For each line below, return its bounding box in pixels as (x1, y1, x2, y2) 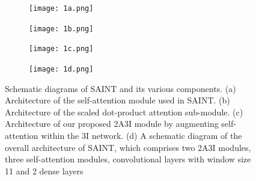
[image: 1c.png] (29, 44, 94, 54)
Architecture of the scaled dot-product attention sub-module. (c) (5, 105, 243, 118)
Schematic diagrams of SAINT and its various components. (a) (5, 82, 236, 94)
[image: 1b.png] (29, 24, 94, 33)
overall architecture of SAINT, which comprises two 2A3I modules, (5, 141, 251, 153)
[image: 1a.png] (29, 4, 94, 13)
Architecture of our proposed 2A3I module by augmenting (5, 117, 219, 130)
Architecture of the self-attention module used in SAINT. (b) (5, 94, 230, 106)
